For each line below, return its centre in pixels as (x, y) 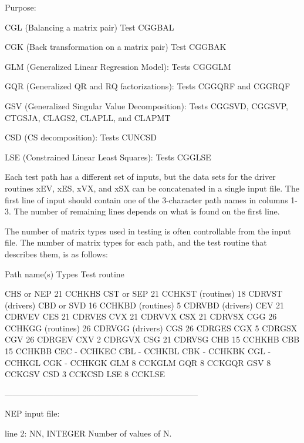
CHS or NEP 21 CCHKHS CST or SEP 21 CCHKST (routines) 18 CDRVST (144, 293)
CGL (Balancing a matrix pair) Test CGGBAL (89, 27)
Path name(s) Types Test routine (65, 273)
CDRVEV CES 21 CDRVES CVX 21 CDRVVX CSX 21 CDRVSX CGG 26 (141, 316)
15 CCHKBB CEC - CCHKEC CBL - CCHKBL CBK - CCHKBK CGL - (138, 351)
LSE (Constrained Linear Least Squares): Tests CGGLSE (108, 157)
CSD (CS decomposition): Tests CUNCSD (81, 137)
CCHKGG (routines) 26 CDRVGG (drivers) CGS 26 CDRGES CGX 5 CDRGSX (151, 328)
